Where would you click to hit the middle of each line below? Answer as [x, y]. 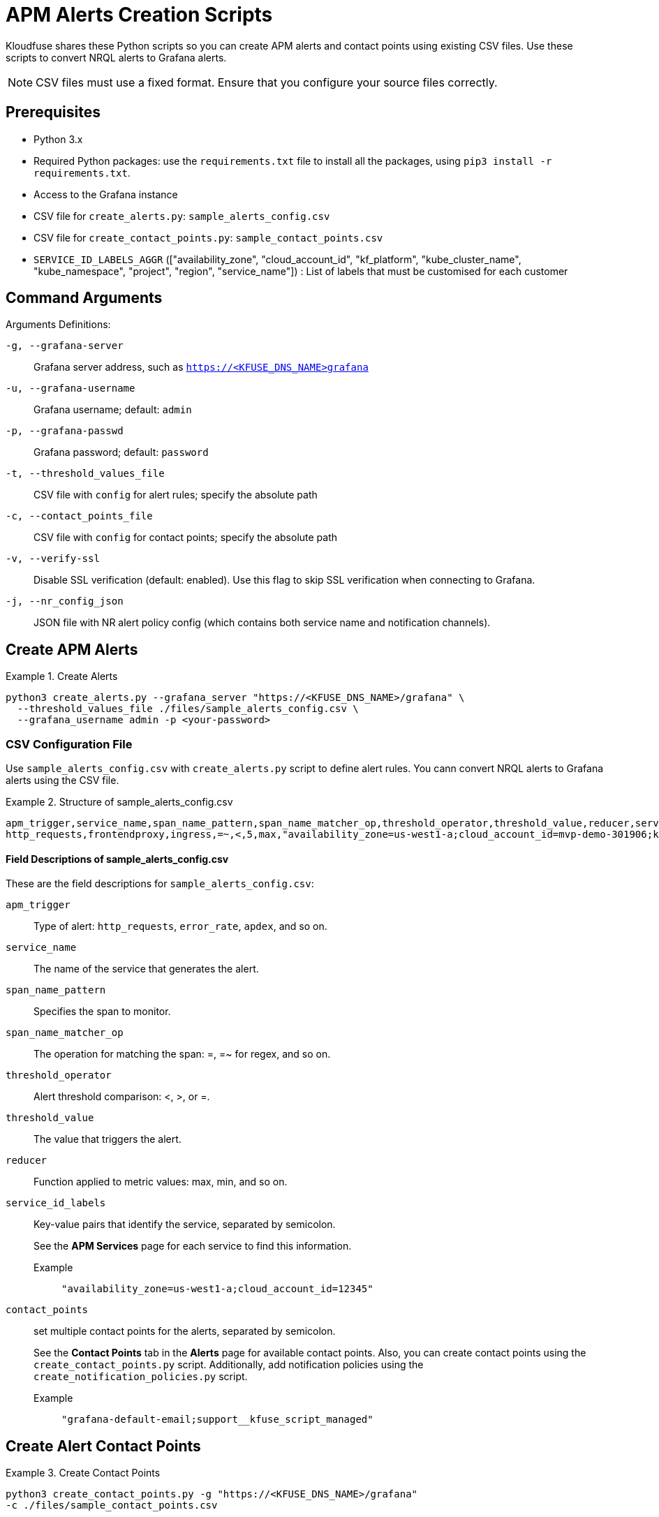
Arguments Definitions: [58, 325]
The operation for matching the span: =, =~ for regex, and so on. [182, 1054]
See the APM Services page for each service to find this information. [193, 1246]
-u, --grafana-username [71, 388]
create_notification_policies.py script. [141, 1377]
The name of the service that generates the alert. [146, 969]
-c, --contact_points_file [79, 516]
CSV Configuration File [69, 744]
